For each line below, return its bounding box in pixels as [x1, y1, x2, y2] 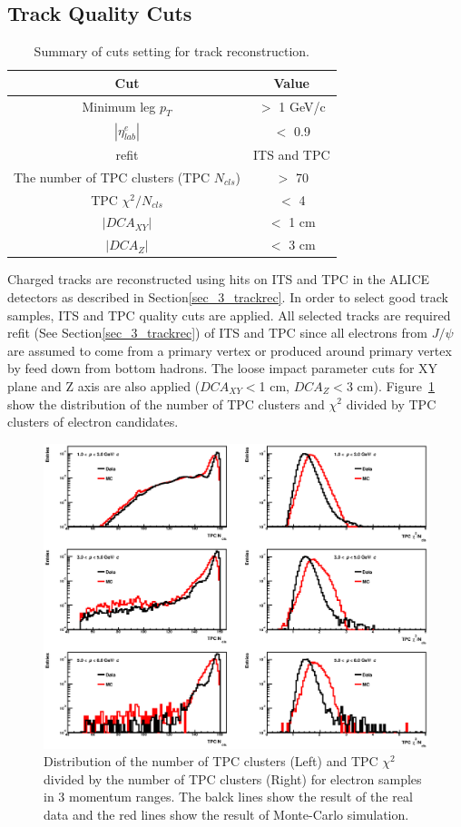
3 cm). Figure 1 [346, 376, 435, 395]
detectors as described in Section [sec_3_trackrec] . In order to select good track [7, 288, 448, 306]
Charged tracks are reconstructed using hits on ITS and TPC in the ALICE [7, 270, 430, 289]
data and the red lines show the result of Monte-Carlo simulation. [44, 804, 409, 823]
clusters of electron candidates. [7, 412, 179, 431]
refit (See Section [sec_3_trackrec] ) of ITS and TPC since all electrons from [7, 323, 427, 342]
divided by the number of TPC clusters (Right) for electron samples [44, 769, 422, 788]
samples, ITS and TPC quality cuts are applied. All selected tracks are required [7, 305, 451, 324]
